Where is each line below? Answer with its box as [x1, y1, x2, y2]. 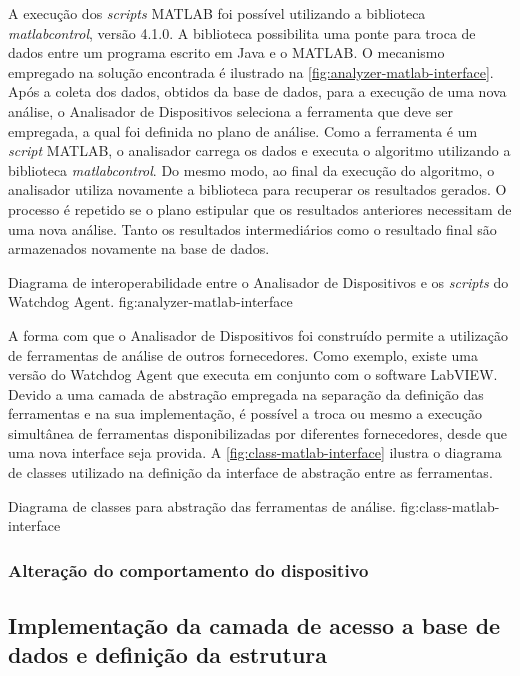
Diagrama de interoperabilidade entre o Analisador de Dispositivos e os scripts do [8, 271, 509, 292]
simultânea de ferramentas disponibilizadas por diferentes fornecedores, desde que [8, 422, 507, 443]
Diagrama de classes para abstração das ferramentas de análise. [8, 495, 396, 516]
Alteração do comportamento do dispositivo [8, 557, 369, 582]
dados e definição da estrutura [8, 639, 328, 670]
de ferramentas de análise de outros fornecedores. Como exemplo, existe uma [8, 344, 478, 365]
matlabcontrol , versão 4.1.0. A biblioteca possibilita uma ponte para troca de [8, 22, 476, 43]
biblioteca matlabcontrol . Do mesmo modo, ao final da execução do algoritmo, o [8, 159, 495, 180]
